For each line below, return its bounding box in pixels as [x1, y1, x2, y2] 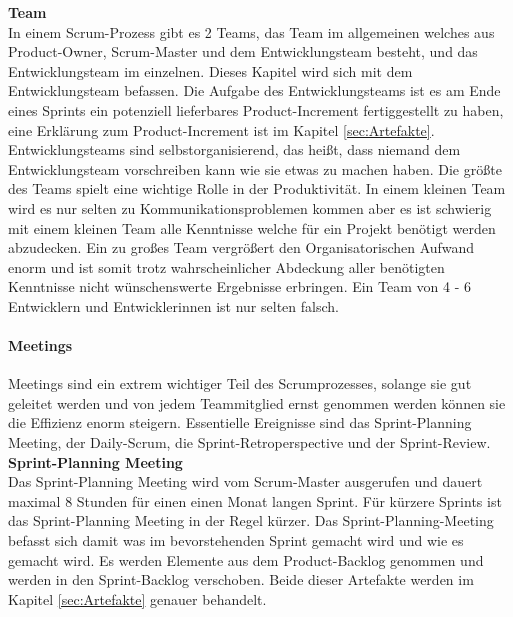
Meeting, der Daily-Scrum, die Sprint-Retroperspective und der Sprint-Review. [8, 432, 491, 453]
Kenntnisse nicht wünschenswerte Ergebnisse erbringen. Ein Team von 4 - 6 [8, 276, 471, 297]
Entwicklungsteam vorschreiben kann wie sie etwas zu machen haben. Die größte [8, 158, 502, 179]
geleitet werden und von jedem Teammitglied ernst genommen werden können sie [8, 392, 506, 413]
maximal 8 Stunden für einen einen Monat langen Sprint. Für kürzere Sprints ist [8, 490, 502, 511]
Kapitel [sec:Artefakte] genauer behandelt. [8, 588, 267, 609]
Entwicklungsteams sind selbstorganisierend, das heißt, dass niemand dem [8, 139, 461, 160]
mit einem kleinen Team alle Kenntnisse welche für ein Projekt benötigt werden [8, 217, 496, 238]
